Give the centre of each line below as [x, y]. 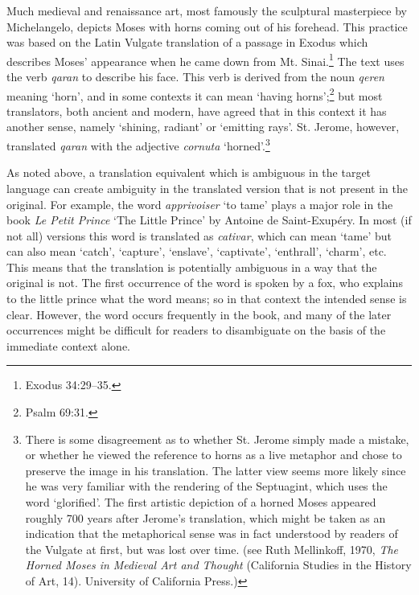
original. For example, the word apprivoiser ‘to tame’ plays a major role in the [200, 204]
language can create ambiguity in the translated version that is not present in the [207, 188]
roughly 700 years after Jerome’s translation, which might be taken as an [205, 517]
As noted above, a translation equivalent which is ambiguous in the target [189, 172]
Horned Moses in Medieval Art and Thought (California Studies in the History [218, 565]
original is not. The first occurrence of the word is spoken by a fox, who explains [205, 283]
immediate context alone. [68, 345]
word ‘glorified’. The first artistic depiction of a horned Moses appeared [201, 502]
